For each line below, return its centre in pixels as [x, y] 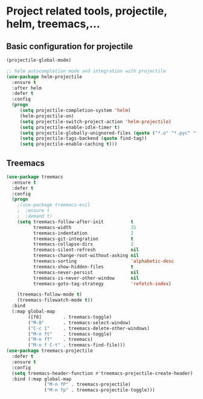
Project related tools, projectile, [87, 11]
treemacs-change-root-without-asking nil [86, 256]
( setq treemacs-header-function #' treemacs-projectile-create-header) [102, 373]
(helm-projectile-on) [47, 116]
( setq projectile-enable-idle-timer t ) [70, 127]
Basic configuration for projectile [70, 46]
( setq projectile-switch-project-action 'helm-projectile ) [95, 122]
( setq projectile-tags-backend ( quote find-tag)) [83, 138]
